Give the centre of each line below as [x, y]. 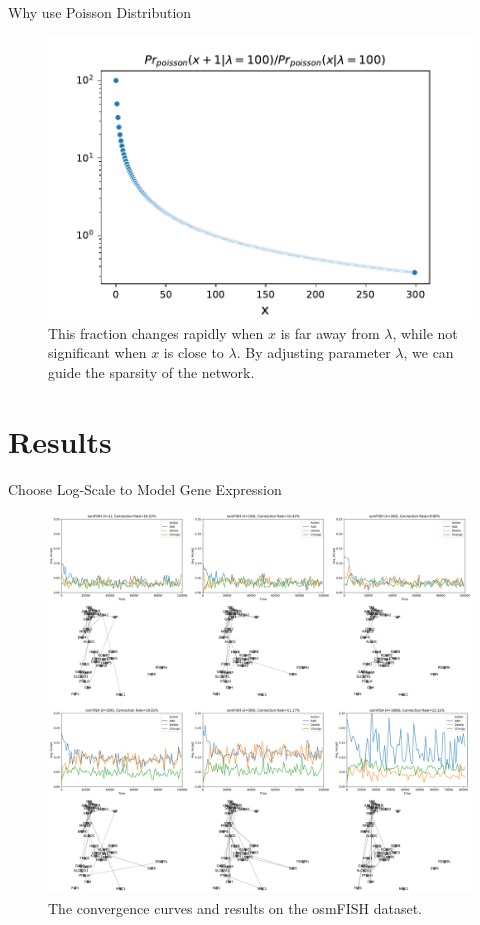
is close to [193, 352]
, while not [425, 332]
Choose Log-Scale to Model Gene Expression [145, 488]
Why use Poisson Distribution [100, 12]
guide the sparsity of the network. [151, 372]
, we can [428, 352]
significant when [97, 352]
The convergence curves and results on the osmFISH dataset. [235, 907]
